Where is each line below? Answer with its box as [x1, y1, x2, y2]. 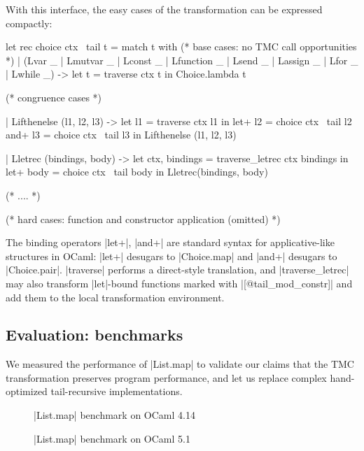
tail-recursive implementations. [50, 384, 183, 399]
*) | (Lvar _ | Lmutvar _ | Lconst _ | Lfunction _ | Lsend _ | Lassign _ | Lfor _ [6, 52, 358, 67]
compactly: [6, 15, 52, 30]
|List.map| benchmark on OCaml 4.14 [34, 408, 195, 422]
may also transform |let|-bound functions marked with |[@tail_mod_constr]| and [6, 275, 353, 290]
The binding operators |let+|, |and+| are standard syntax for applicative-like [6, 235, 335, 250]
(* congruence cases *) [6, 90, 102, 104]
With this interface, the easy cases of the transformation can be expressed [6, 2, 323, 16]
